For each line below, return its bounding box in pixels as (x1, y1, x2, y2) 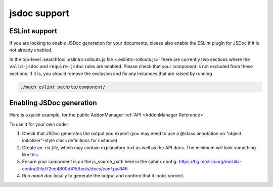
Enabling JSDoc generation (9, 99, 97, 107)
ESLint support (9, 27, 58, 35)
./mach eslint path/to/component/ (20, 84, 106, 90)
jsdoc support (9, 8, 69, 19)
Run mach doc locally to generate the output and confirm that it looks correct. (22, 173, 185, 179)
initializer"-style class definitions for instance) (22, 138, 118, 144)
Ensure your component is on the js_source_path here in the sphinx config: (22, 159, 178, 165)
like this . (22, 152, 39, 158)
